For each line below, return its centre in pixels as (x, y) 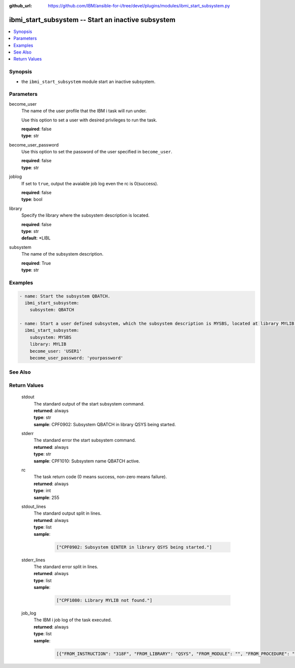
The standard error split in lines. (66, 566)
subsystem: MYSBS (51, 337)
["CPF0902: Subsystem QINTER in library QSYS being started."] (134, 547)
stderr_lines (33, 560)
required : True (36, 263)
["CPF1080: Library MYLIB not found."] (104, 600)
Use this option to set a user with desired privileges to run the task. (89, 120)
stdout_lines (34, 506)
